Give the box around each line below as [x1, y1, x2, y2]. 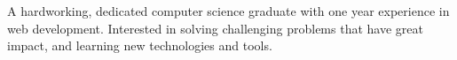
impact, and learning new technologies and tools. [7, 36, 272, 55]
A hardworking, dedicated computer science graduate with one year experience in [7, 2, 450, 19]
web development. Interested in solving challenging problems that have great [7, 19, 423, 37]
